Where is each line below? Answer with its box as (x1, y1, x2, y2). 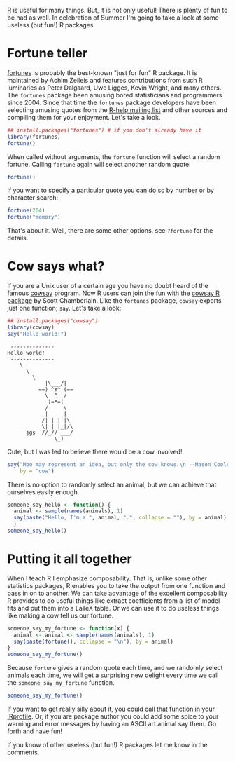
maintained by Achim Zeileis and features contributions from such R (7, 76, 203, 84)
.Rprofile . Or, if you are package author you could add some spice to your (7, 712, 219, 721)
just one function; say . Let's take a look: (7, 304, 122, 313)
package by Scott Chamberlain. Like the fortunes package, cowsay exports (7, 297, 222, 305)
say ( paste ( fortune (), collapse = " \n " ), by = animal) (13, 638, 173, 645)
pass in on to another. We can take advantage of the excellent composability (7, 589, 228, 597)
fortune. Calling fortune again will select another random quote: (7, 160, 191, 168)
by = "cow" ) (20, 468, 55, 475)
